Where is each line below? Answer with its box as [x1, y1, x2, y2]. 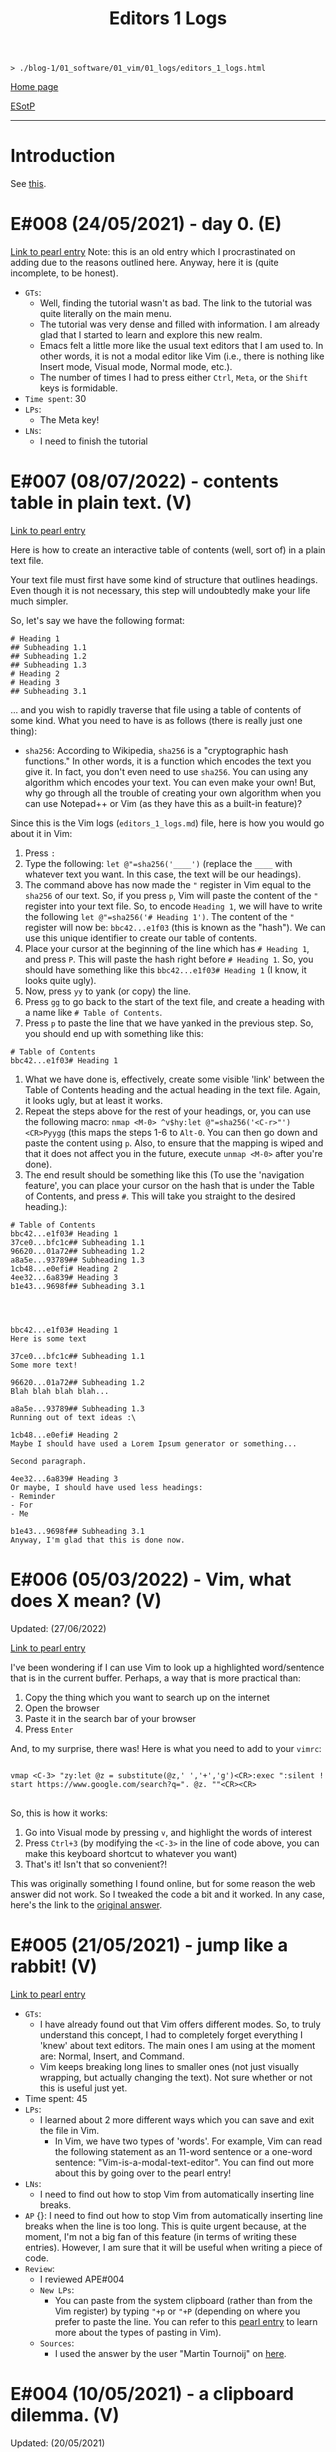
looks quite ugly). [24, 975, 97, 986]
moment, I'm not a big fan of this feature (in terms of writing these [24, 2230, 297, 2242]
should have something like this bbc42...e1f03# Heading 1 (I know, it [24, 964, 307, 976]
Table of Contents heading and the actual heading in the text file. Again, [24, 1084, 321, 1096]
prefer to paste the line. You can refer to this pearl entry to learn [54, 2315, 318, 2327]
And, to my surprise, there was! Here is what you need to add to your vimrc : [10, 1742, 322, 1754]
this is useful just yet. [39, 2082, 128, 2094]
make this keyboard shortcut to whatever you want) [24, 1847, 238, 1859]
